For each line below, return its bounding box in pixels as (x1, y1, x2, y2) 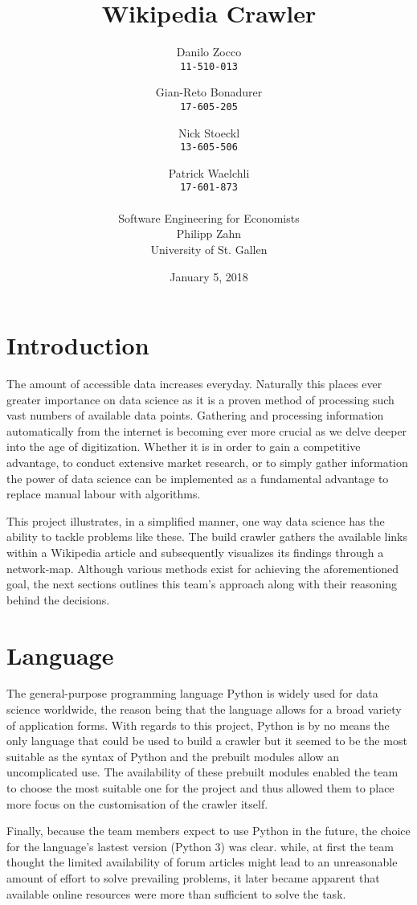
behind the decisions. (6, 591, 110, 608)
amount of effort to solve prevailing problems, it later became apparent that (6, 870, 380, 886)
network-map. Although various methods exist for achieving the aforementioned (6, 559, 399, 576)
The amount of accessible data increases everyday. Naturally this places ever (6, 375, 382, 392)
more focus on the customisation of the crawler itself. (6, 795, 268, 812)
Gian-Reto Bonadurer (155, 84, 263, 100)
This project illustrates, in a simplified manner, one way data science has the (6, 512, 385, 529)
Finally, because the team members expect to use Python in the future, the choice (6, 822, 411, 839)
